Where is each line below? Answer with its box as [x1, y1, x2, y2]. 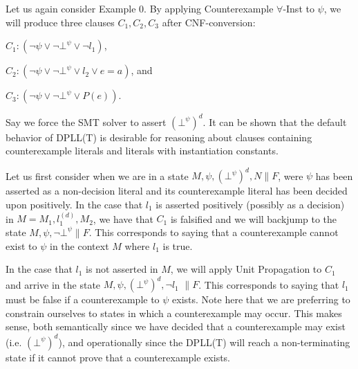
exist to [6, 238, 37, 253]
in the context [50, 238, 109, 253]
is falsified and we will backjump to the [170, 211, 337, 226]
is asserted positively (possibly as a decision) [156, 197, 345, 211]
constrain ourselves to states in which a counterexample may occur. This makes [6, 305, 342, 320]
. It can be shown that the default [202, 114, 347, 129]
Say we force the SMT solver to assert [6, 114, 167, 129]
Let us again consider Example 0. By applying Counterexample [6, 1, 274, 15]
